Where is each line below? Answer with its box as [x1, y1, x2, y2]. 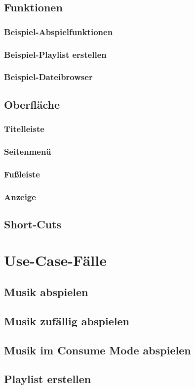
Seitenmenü [4, 145, 51, 157]
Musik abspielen [4, 284, 88, 300]
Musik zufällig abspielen [4, 313, 129, 328]
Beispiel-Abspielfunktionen [4, 25, 113, 38]
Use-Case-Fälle [4, 250, 107, 270]
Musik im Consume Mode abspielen [4, 342, 191, 357]
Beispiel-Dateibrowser [4, 71, 93, 83]
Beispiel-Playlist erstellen [4, 48, 107, 60]
